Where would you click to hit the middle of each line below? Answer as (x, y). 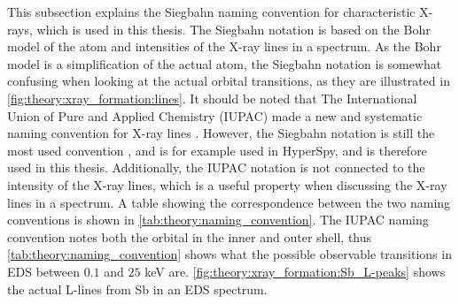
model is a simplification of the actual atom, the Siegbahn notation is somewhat (225, 63)
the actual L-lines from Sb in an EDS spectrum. (137, 289)
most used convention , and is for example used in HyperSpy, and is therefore (217, 150)
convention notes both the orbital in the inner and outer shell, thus (190, 236)
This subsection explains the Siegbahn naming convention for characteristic (211, 11)
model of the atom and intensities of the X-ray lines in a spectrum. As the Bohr (224, 46)
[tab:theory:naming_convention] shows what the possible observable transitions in (229, 254)
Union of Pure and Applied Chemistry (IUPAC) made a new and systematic (215, 115)
